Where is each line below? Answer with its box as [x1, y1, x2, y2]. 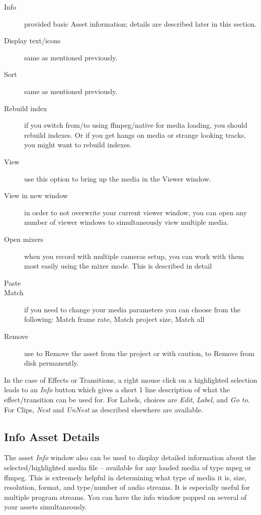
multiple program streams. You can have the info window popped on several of [4, 491, 247, 502]
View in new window [4, 190, 68, 201]
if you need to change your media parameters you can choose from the [24, 304, 240, 314]
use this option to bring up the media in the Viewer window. [24, 173, 211, 184]
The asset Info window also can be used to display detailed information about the [4, 452, 256, 463]
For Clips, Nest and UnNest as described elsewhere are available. [4, 404, 203, 414]
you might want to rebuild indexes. [24, 139, 132, 150]
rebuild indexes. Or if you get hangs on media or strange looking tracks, [24, 129, 246, 140]
